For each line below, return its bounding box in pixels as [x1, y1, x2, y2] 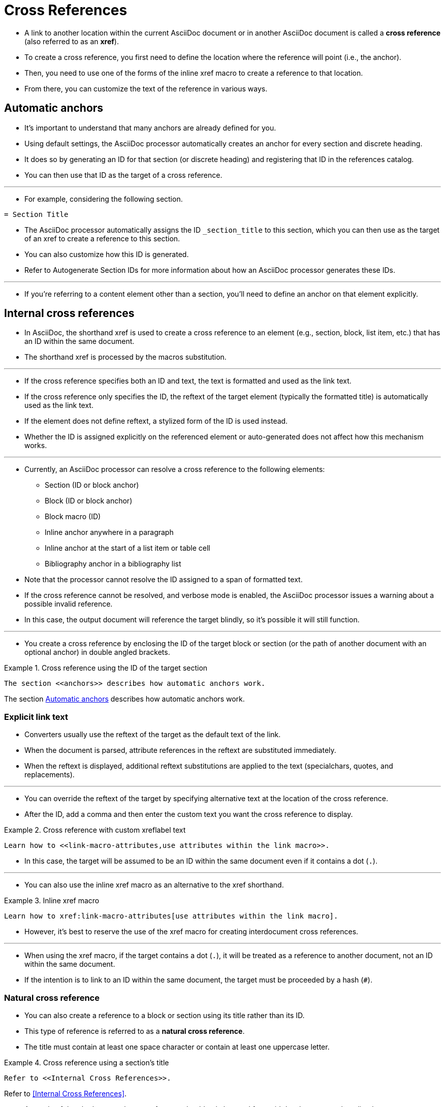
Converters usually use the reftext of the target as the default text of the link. [24, 730, 281, 739]
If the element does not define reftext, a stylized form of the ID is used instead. [24, 417, 288, 426]
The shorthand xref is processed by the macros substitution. [24, 353, 227, 362]
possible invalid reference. [24, 599, 113, 609]
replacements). [24, 770, 75, 779]
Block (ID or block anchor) [45, 496, 133, 505]
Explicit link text [4, 711, 68, 722]
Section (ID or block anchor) [45, 481, 139, 490]
